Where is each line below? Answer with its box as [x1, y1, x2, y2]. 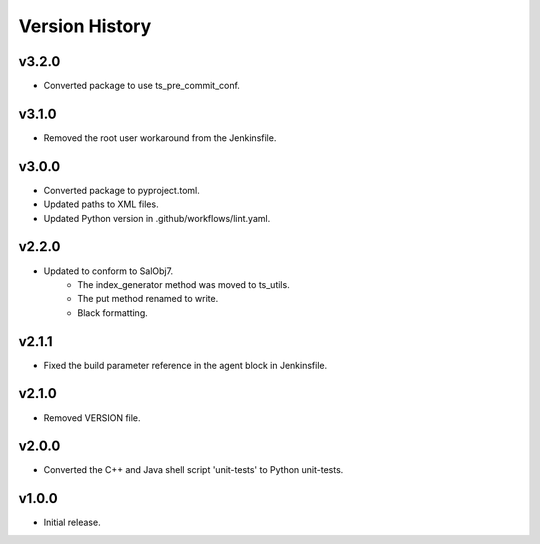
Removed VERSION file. [43, 411, 141, 424]
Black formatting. [77, 306, 149, 319]
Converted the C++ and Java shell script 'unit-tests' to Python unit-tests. [43, 464, 344, 476]
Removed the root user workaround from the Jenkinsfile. [43, 131, 277, 144]
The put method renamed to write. [77, 293, 219, 305]
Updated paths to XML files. [43, 198, 159, 210]
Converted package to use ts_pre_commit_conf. [43, 80, 240, 92]
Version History [18, 15, 152, 37]
